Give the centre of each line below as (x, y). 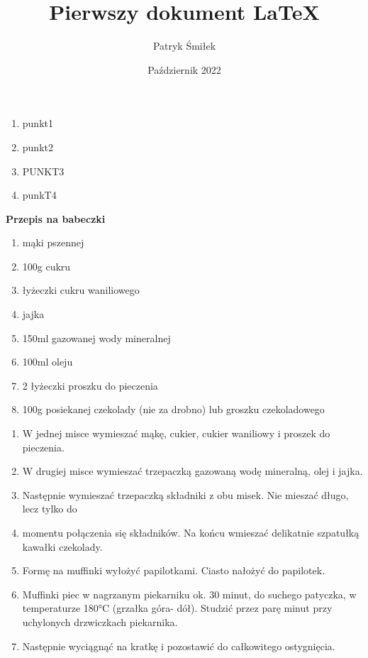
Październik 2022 (184, 69)
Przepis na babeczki (56, 218)
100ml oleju (48, 362)
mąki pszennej (53, 242)
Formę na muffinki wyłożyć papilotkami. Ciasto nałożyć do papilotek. (174, 570)
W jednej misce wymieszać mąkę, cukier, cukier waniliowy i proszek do (176, 433)
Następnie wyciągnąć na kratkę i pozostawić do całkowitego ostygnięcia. (179, 646)
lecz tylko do (50, 509)
